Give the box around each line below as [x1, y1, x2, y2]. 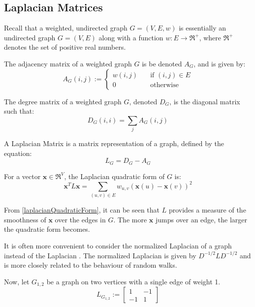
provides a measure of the [168, 205, 246, 215]
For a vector [4, 171, 41, 181]
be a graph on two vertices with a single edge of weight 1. [46, 276, 221, 286]
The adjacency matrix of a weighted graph [4, 58, 132, 68]
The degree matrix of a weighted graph [4, 96, 122, 106]
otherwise [150, 81, 179, 89]
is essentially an [179, 23, 226, 33]
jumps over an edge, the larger [155, 214, 248, 224]
